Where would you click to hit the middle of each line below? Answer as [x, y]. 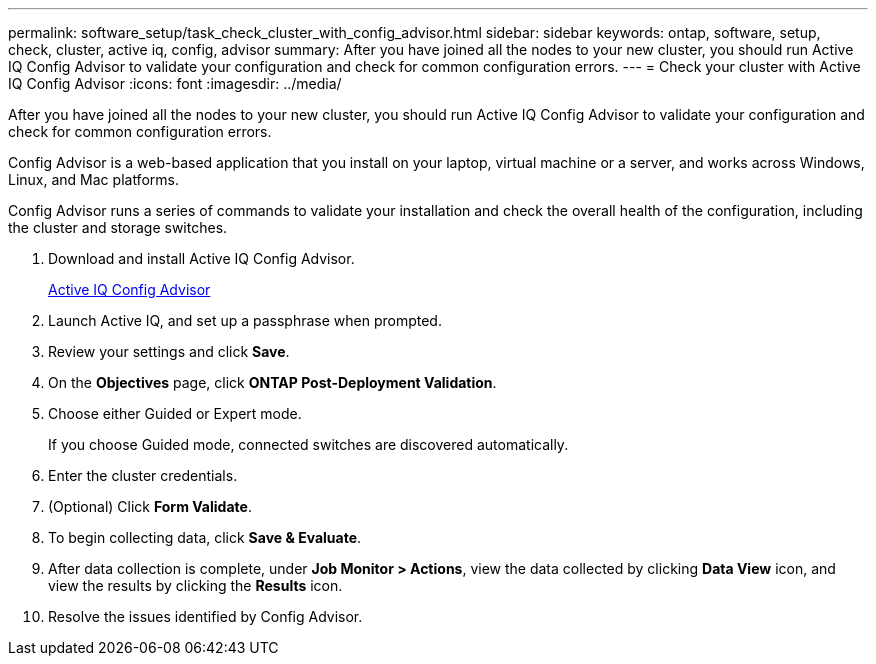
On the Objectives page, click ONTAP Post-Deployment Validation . [272, 382]
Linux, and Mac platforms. [93, 179]
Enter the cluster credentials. [143, 475]
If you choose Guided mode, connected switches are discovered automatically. [308, 444]
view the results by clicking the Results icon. [195, 585]
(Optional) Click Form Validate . [150, 506]
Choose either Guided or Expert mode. [175, 413]
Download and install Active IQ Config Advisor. [201, 258]
